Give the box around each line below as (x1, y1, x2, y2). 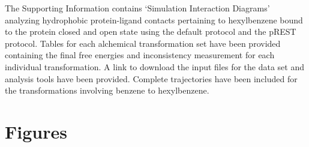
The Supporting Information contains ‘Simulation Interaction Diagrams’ (5, 2, 270, 14)
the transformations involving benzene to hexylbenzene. (5, 84, 209, 97)
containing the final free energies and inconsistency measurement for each (5, 49, 275, 61)
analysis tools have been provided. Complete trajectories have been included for (5, 72, 298, 85)
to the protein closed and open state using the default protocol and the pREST (5, 25, 296, 38)
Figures (5, 119, 67, 143)
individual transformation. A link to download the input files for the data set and (5, 60, 304, 73)
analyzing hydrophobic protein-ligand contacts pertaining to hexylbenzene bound (5, 13, 303, 26)
